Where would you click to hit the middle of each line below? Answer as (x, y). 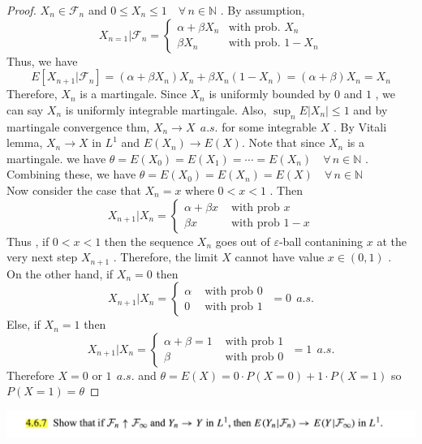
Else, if (24, 324)
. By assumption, (263, 10)
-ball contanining (321, 241)
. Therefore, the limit (166, 257)
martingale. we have (56, 158)
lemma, (25, 142)
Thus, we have (42, 60)
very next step (42, 257)
